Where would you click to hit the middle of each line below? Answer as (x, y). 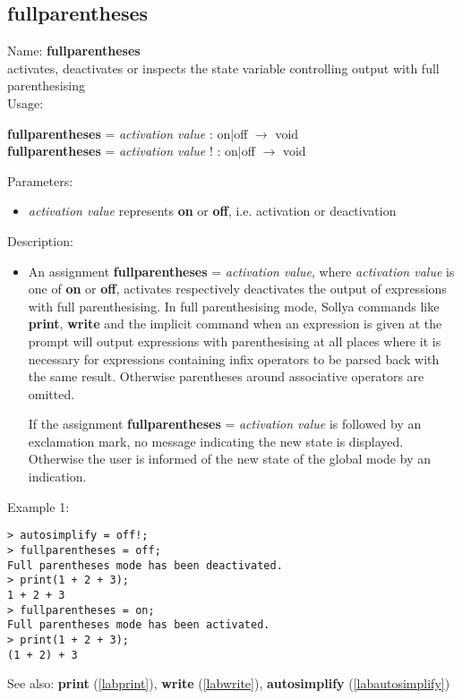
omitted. (51, 393)
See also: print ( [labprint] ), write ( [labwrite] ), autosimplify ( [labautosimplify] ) (229, 683)
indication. (57, 477)
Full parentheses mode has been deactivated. (145, 565)
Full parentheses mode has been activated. (139, 625)
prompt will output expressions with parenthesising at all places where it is (235, 341)
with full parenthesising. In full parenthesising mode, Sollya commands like (234, 306)
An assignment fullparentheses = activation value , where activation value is (241, 271)
